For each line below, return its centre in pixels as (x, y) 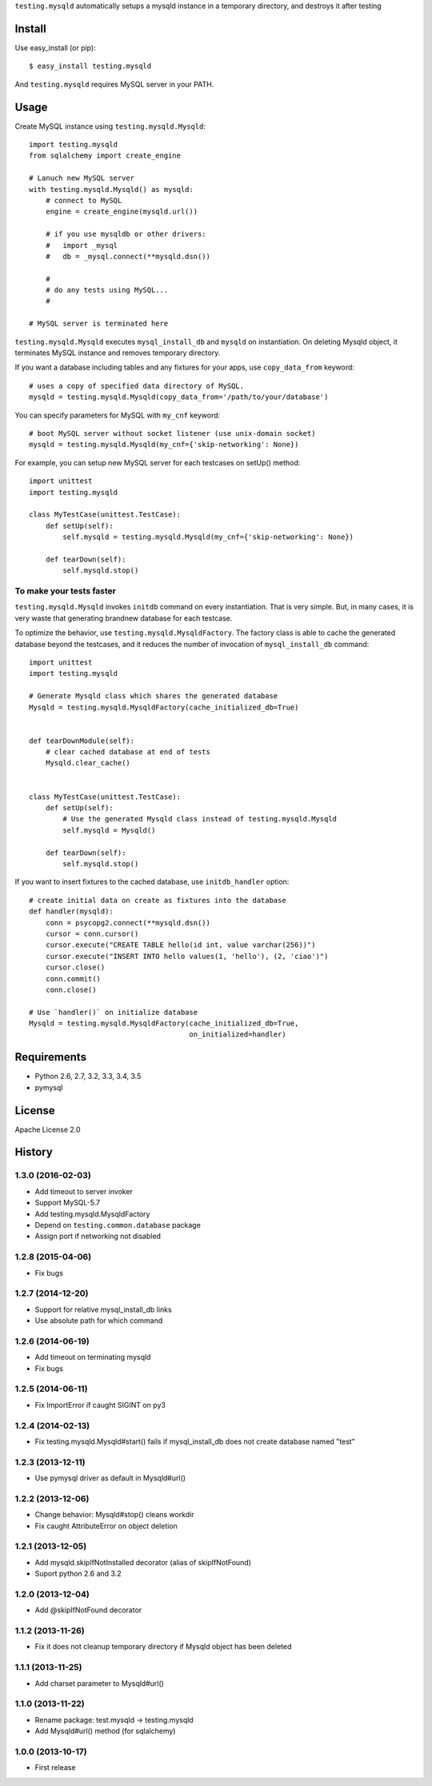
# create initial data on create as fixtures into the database (158, 900)
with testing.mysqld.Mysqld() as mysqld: (111, 189)
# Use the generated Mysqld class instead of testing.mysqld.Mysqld (200, 819)
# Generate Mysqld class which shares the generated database (154, 696)
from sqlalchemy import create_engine (105, 156)
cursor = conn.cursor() (92, 933)
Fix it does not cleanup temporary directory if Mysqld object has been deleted (163, 1647)
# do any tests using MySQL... (107, 290)
